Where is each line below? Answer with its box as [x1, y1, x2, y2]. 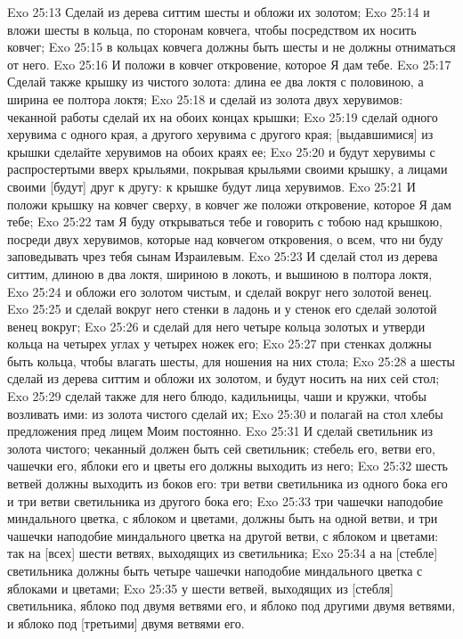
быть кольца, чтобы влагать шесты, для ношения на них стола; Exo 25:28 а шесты [7, 351, 456, 370]
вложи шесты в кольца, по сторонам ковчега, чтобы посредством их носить [7, 20, 417, 38]
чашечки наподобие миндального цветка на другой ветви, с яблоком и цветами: [7, 526, 439, 545]
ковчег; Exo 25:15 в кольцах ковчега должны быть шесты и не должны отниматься [7, 37, 456, 56]
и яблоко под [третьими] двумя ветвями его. [7, 613, 245, 632]
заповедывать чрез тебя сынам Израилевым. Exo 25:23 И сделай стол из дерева [7, 247, 438, 266]
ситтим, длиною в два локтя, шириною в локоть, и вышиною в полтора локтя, [7, 264, 433, 283]
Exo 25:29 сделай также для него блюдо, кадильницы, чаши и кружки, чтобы [7, 387, 426, 406]
